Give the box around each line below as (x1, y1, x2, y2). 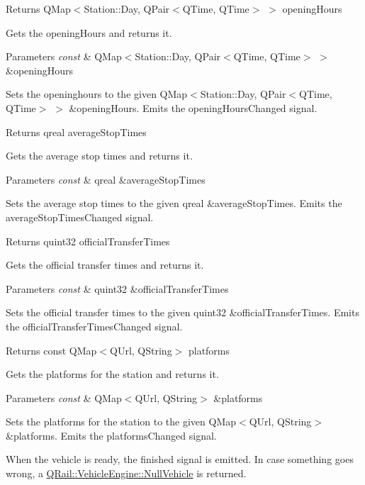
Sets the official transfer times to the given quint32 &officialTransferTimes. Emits (6, 305, 359, 320)
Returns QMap (6, 1, 71, 16)
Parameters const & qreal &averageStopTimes (6, 172, 206, 186)
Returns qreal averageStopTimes (6, 124, 147, 139)
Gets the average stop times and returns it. (6, 148, 193, 163)
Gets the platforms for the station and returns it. (6, 367, 219, 381)
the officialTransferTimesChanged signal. (6, 318, 183, 333)
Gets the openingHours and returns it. (6, 25, 172, 40)
